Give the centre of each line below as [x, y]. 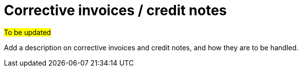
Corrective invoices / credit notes [116, 10]
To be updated [28, 32]
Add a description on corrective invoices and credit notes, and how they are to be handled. [151, 47]
